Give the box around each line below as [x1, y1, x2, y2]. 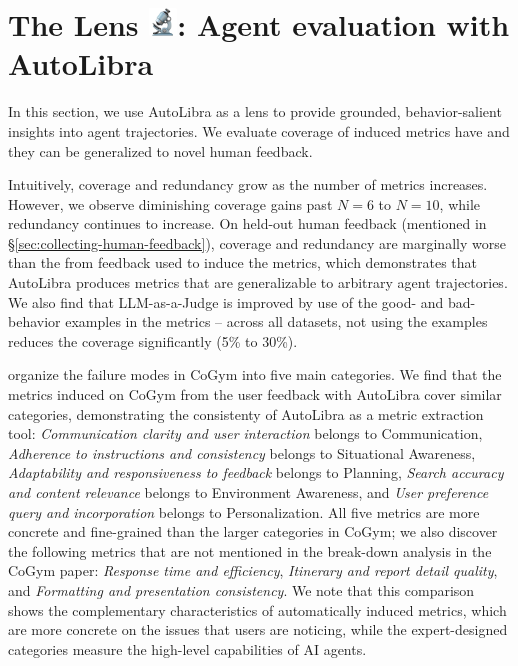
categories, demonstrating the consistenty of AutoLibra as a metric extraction [8, 403, 484, 424]
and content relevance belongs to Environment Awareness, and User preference [8, 482, 489, 502]
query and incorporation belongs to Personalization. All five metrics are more [8, 501, 480, 522]
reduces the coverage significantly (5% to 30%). [8, 330, 298, 351]
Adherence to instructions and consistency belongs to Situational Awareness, [8, 442, 476, 463]
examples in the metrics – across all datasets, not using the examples [65, 311, 488, 332]
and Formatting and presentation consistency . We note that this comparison [8, 579, 475, 600]
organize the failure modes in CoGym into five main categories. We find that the [8, 364, 502, 385]
